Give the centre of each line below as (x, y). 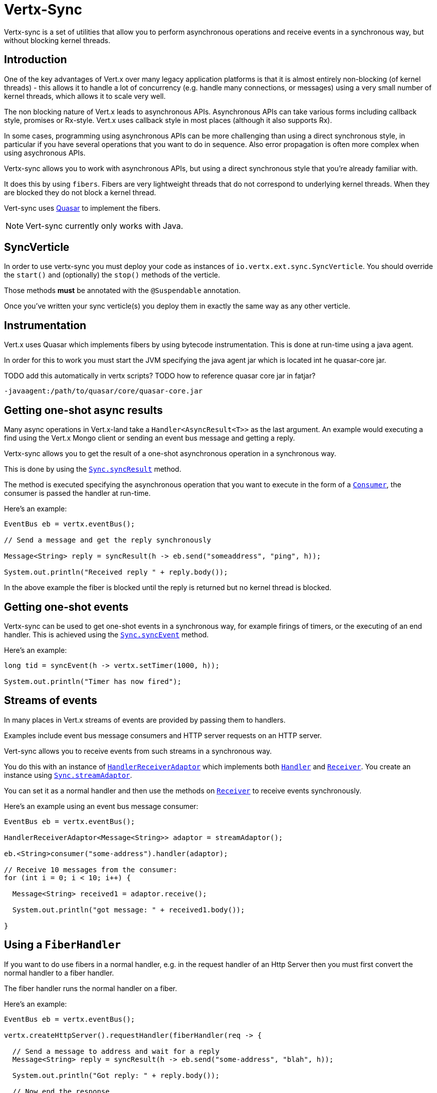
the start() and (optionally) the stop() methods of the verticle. (112, 275)
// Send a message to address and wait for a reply (116, 1051)
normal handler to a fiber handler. (59, 973)
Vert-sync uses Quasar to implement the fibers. (82, 208)
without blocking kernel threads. (57, 40)
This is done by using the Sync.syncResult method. (93, 469)
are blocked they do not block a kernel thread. (80, 192)
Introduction (36, 60)
